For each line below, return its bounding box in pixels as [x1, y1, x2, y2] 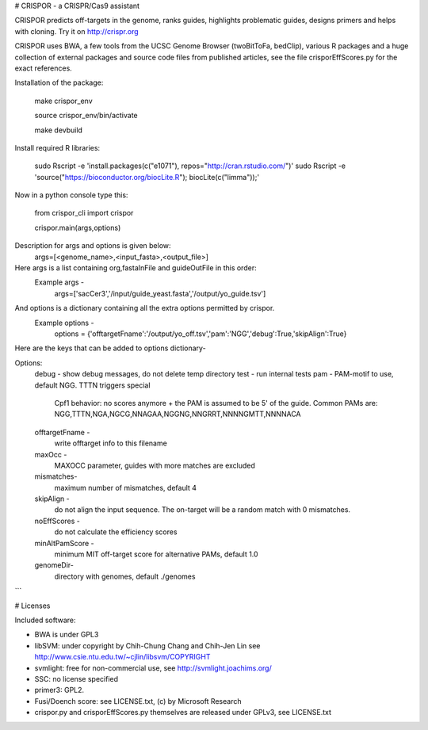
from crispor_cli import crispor [34, 208, 134, 218]
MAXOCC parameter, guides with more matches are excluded [54, 461, 255, 470]
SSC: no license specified [34, 674, 119, 683]
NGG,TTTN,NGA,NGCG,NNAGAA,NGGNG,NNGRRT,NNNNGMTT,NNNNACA [54, 409, 301, 419]
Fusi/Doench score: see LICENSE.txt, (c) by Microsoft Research [34, 696, 242, 705]
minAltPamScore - [34, 538, 94, 548]
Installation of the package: [14, 78, 104, 87]
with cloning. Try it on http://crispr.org [14, 26, 139, 36]
